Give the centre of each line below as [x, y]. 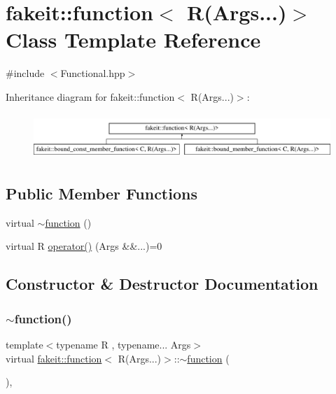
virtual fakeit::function [54, 358]
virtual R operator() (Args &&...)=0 [84, 246]
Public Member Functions [101, 193]
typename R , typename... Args [124, 344]
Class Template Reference [133, 40]
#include [25, 73]
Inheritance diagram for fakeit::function [90, 96]
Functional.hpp [93, 73]
